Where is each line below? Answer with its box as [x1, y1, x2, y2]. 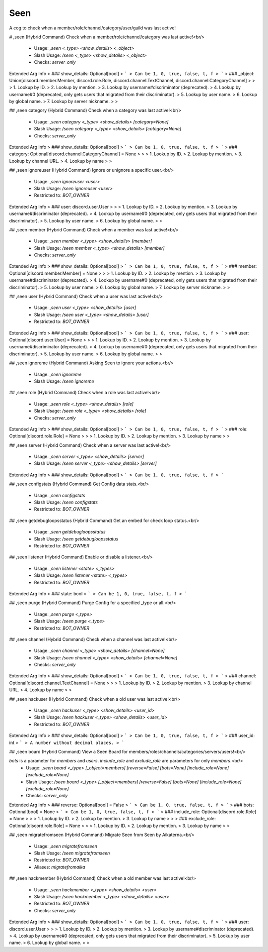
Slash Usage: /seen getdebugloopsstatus [34, 535, 119, 542]
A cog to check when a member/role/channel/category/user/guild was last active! [9, 25, 176, 31]
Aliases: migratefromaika [34, 864, 85, 870]
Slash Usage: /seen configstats [34, 499, 98, 505]
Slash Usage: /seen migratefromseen [34, 850, 110, 856]
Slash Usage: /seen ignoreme [34, 378, 94, 384]
